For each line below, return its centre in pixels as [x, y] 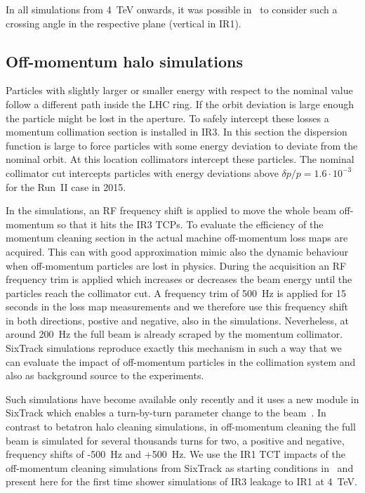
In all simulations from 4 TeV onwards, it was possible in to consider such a [172, 9]
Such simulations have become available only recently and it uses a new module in [182, 399]
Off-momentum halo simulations [124, 61]
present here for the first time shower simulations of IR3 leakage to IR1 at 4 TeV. [182, 481]
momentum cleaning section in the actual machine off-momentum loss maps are [177, 238]
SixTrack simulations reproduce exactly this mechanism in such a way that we [174, 348]
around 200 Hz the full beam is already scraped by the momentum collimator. [174, 334]
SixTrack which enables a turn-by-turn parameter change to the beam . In [166, 413]
